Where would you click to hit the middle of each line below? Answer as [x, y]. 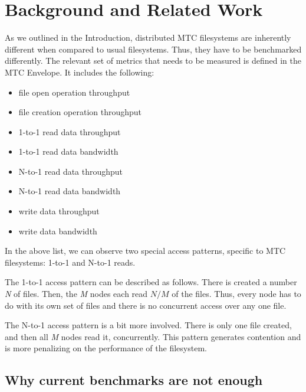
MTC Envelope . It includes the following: [80, 72]
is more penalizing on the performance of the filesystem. [106, 348]
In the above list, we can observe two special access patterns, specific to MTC [145, 251]
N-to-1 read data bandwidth [70, 191]
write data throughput [59, 211]
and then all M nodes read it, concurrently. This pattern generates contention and [153, 336]
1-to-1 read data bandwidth [68, 151]
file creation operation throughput [80, 112]
